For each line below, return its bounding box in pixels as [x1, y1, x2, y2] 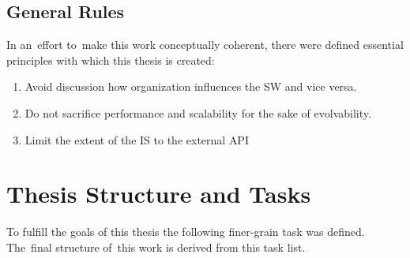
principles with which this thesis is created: [6, 51, 215, 68]
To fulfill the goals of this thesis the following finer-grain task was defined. [6, 223, 365, 240]
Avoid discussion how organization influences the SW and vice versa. [24, 78, 357, 95]
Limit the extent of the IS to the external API [24, 131, 249, 148]
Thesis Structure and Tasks [6, 178, 311, 210]
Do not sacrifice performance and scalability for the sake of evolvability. [24, 104, 371, 121]
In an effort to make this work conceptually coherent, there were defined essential [6, 36, 404, 53]
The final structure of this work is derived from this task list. [6, 238, 306, 255]
